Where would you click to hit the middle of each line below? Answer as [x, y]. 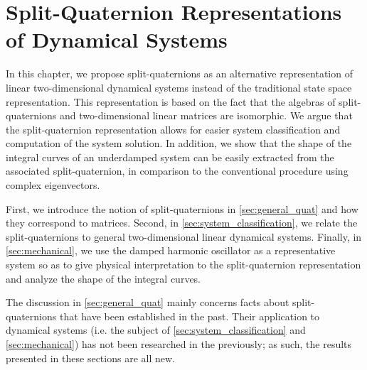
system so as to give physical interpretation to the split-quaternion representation [183, 265]
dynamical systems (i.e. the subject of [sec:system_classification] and [156, 330]
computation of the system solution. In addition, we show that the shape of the [179, 143]
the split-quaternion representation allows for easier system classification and [173, 129]
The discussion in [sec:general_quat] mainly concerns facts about [148, 302]
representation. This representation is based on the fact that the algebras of [171, 101]
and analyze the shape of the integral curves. [103, 278]
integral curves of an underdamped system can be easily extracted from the [170, 157]
